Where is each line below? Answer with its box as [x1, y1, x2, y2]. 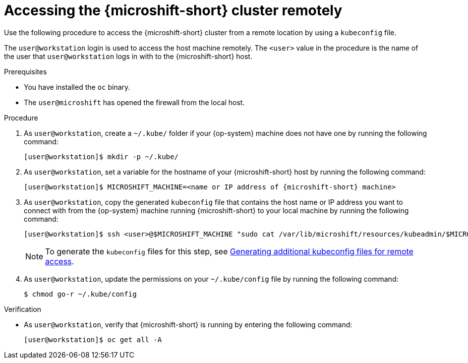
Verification [4, 304, 42, 313]
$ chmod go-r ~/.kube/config [24, 290, 137, 298]
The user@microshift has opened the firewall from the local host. [24, 98, 245, 107]
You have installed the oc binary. [24, 82, 130, 91]
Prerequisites [4, 67, 47, 76]
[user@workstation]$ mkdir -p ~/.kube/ [24, 152, 178, 161]
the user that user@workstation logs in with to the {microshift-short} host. [4, 52, 252, 60]
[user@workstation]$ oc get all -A [24, 335, 162, 344]
